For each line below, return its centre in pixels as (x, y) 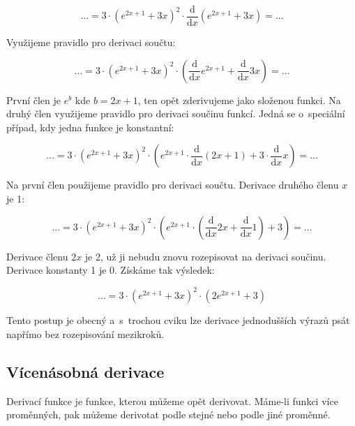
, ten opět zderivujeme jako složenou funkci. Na (239, 100)
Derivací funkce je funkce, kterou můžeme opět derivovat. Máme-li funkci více (172, 401)
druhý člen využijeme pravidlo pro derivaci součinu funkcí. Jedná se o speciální (176, 113)
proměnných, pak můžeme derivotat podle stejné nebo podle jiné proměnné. (168, 414)
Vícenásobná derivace (85, 371)
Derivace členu (37, 256)
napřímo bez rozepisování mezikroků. (85, 333)
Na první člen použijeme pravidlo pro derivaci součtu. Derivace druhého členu (173, 185)
